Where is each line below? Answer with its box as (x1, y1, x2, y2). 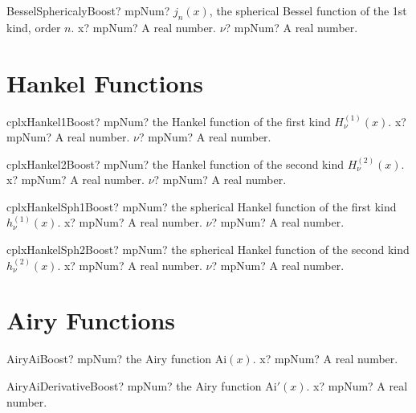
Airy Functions (6, 304, 176, 337)
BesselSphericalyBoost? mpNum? (6, 2, 170, 18)
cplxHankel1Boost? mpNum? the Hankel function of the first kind (6, 112, 331, 129)
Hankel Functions (6, 66, 204, 99)
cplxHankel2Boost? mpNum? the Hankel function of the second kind (6, 155, 344, 172)
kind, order (6, 18, 61, 35)
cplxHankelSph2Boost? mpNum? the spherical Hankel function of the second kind (6, 241, 410, 258)
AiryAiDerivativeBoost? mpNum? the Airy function (6, 377, 262, 394)
